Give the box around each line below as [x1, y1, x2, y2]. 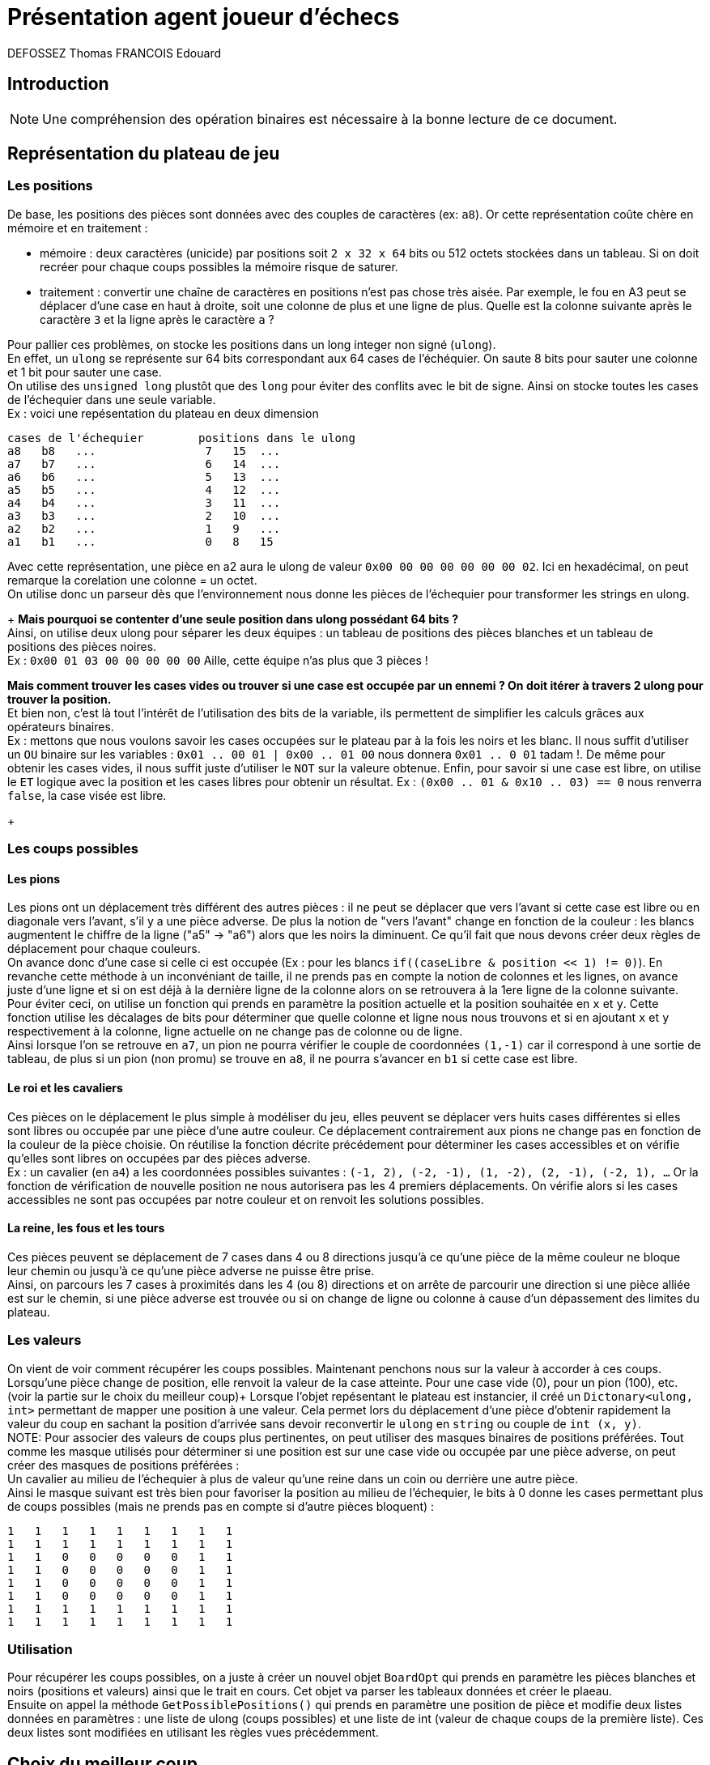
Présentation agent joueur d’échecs [7, 3, 400, 31]
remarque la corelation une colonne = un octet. [7, 572, 257, 587]
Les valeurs [7, 1332, 82, 1349]
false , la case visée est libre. [7, 788, 167, 802]
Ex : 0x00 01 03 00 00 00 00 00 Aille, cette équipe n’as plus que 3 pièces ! [7, 653, 428, 667]
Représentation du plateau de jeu [7, 143, 280, 164]
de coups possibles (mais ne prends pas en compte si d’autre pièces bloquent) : [7, 1499, 435, 1513]
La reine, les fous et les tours [7, 1221, 165, 1235]
